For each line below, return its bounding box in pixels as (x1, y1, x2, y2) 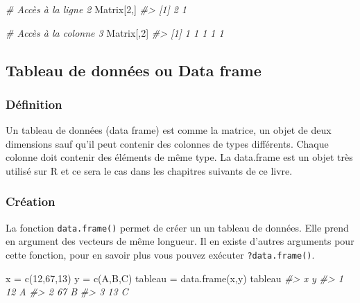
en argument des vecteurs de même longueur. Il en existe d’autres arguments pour (6, 234, 354, 248)
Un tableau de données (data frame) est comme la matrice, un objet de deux (6, 123, 332, 137)
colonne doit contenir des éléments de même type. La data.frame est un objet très (6, 150, 353, 164)
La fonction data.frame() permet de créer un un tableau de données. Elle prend (6, 220, 349, 234)
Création (6, 193, 55, 210)
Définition (6, 95, 62, 112)
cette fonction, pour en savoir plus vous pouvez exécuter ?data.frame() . (6, 248, 315, 262)
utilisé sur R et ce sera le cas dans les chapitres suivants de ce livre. (6, 163, 293, 178)
